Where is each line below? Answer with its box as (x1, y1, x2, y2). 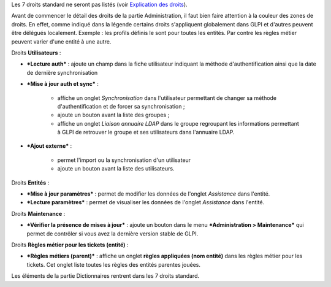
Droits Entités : (11, 178, 49, 186)
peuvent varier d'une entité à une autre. (11, 37, 112, 45)
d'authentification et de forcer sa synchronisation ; (57, 102, 185, 110)
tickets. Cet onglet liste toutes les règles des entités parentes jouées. (26, 261, 201, 268)
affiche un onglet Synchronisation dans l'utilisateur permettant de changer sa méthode (57, 94, 277, 101)
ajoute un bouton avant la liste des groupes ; (57, 111, 170, 119)
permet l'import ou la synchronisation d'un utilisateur (57, 156, 191, 164)
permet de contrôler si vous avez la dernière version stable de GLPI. (26, 230, 199, 237)
